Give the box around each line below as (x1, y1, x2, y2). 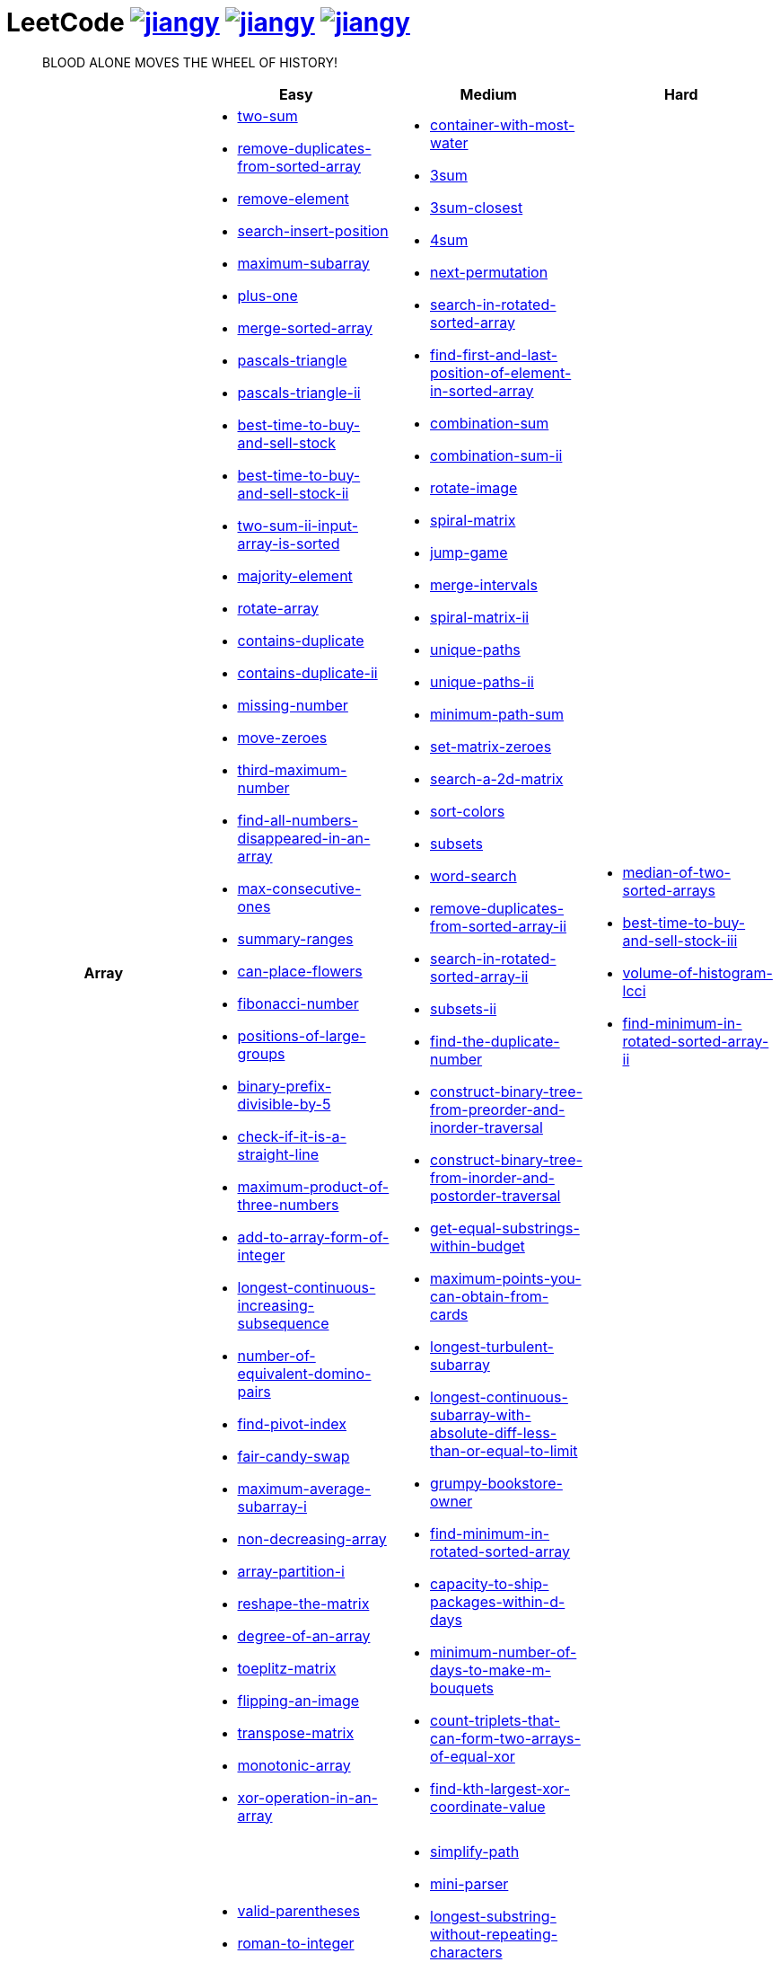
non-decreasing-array (237, 1529, 387, 1548)
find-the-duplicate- (430, 1031, 560, 1050)
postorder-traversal (430, 1186, 561, 1205)
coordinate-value (430, 1797, 546, 1816)
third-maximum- (237, 760, 347, 779)
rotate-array (237, 598, 319, 617)
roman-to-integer (237, 1933, 355, 1952)
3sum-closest (430, 198, 523, 217)
